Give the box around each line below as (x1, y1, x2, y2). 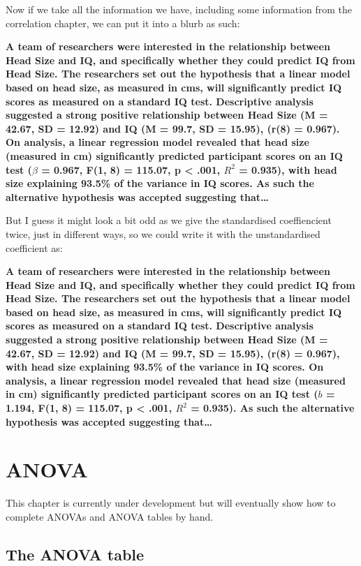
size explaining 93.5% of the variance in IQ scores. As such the (6, 176, 314, 191)
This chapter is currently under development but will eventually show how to (6, 496, 336, 510)
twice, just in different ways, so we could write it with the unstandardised (6, 226, 321, 241)
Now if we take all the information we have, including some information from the (6, 2, 353, 16)
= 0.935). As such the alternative (191, 401, 355, 415)
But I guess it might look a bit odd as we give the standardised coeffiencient (6, 213, 332, 228)
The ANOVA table (6, 543, 145, 565)
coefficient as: (6, 240, 63, 255)
